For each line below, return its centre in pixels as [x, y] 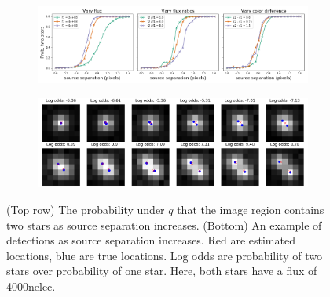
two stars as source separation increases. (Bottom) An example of [164, 225]
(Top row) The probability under [86, 210]
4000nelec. [31, 286]
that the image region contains [251, 210]
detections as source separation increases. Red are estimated [151, 240]
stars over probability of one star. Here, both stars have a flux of [162, 271]
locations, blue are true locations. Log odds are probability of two [164, 255]
